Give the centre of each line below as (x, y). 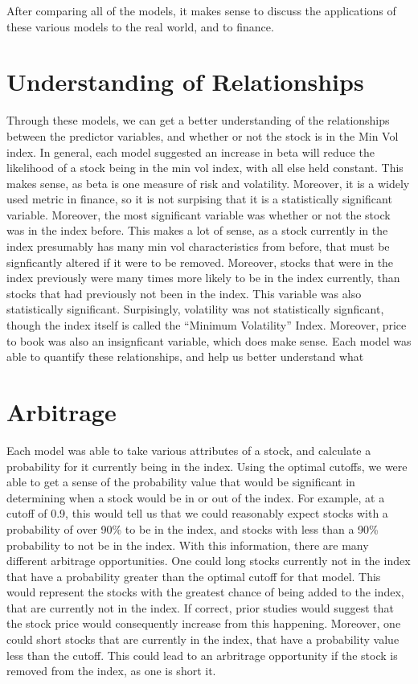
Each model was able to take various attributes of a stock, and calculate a (189, 450)
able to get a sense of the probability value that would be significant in (181, 482)
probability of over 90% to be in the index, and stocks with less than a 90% (193, 528)
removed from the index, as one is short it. (111, 671)
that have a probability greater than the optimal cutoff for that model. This (194, 576)
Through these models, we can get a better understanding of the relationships (198, 120)
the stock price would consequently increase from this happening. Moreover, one (204, 623)
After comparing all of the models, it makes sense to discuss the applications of (201, 10)
